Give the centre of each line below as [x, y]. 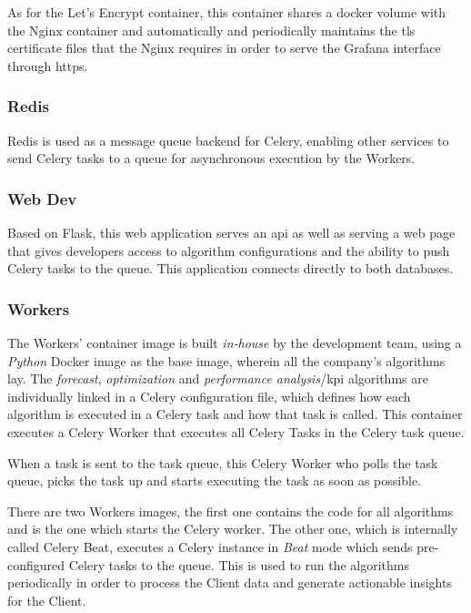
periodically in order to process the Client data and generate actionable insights [230, 582]
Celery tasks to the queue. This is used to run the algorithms [239, 564]
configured [36, 564]
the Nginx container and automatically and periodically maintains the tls [211, 30]
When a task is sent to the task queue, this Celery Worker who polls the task [223, 462]
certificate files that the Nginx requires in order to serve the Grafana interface [224, 48]
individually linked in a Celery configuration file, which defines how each [209, 396]
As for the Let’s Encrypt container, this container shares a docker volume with [227, 12]
